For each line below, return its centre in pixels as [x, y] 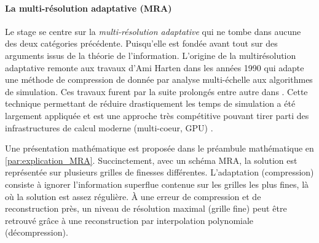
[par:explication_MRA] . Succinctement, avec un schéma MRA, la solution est [151, 160]
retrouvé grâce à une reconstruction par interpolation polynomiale [129, 220]
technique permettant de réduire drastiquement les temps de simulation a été [150, 103]
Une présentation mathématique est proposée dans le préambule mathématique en [159, 148]
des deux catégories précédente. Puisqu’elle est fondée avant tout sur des [141, 43]
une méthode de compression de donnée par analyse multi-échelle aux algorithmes [159, 79]
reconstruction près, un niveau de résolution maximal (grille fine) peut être [146, 208]
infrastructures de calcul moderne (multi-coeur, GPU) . [109, 127]
